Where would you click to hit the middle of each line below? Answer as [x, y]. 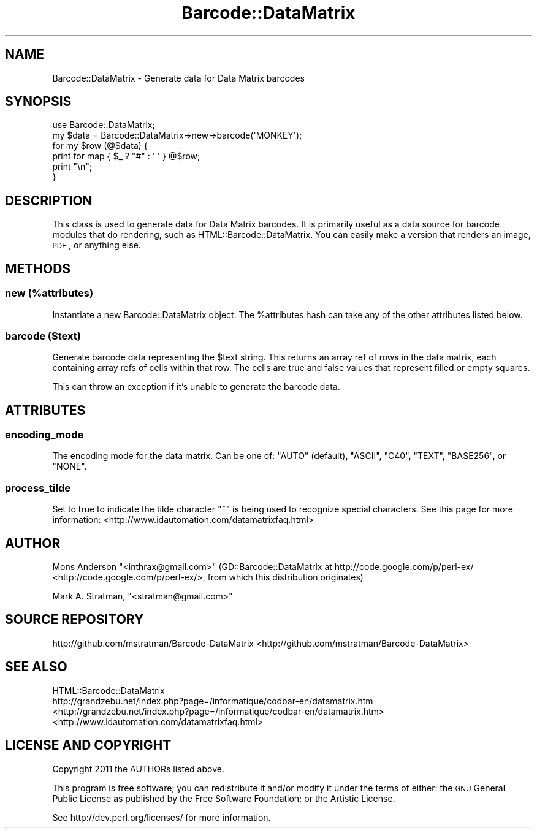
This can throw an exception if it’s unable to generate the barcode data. [196, 387]
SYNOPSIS [38, 102]
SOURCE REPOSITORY [74, 620]
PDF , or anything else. [97, 245]
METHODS [38, 268]
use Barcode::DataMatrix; [104, 125]
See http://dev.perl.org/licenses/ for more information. [162, 817]
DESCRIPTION [49, 200]
